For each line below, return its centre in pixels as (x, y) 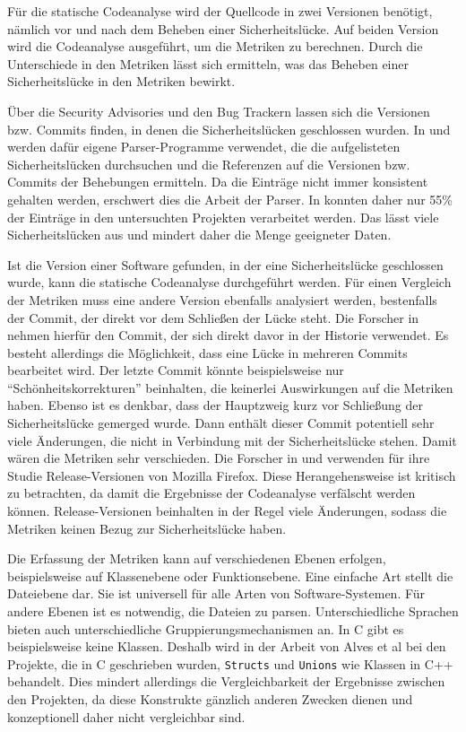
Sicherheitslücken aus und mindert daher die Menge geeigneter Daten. (199, 235)
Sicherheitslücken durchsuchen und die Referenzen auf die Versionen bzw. (209, 164)
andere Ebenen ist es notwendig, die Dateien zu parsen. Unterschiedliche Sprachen (233, 611)
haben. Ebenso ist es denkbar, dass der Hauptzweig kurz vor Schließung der (215, 405)
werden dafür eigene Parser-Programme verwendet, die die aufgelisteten (204, 147)
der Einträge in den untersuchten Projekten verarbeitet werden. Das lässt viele (223, 217)
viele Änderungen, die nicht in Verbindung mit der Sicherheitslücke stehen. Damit (232, 440)
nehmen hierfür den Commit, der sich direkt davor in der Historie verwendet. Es (228, 335)
